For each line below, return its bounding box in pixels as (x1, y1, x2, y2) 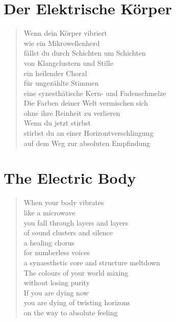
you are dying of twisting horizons (23, 297, 131, 308)
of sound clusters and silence (23, 227, 113, 238)
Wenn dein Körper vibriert (23, 28, 107, 38)
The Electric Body (4, 167, 136, 188)
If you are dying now (23, 287, 89, 298)
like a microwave (23, 207, 76, 217)
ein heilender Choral (23, 67, 87, 78)
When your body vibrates (23, 197, 104, 208)
